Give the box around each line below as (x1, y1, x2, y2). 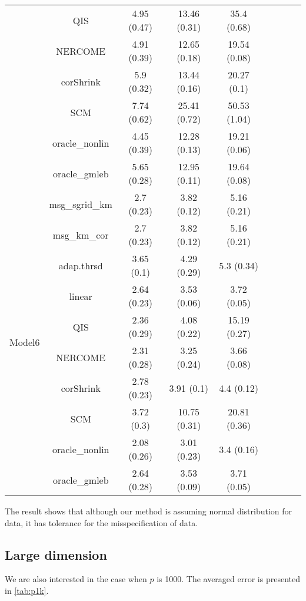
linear (69, 289, 92, 303)
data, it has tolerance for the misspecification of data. (5, 516, 198, 529)
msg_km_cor (52, 227, 109, 242)
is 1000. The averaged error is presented (157, 573, 300, 585)
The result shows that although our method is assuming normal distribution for (5, 505, 292, 517)
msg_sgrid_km (49, 197, 112, 211)
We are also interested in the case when (5, 573, 147, 585)
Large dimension (5, 545, 107, 563)
